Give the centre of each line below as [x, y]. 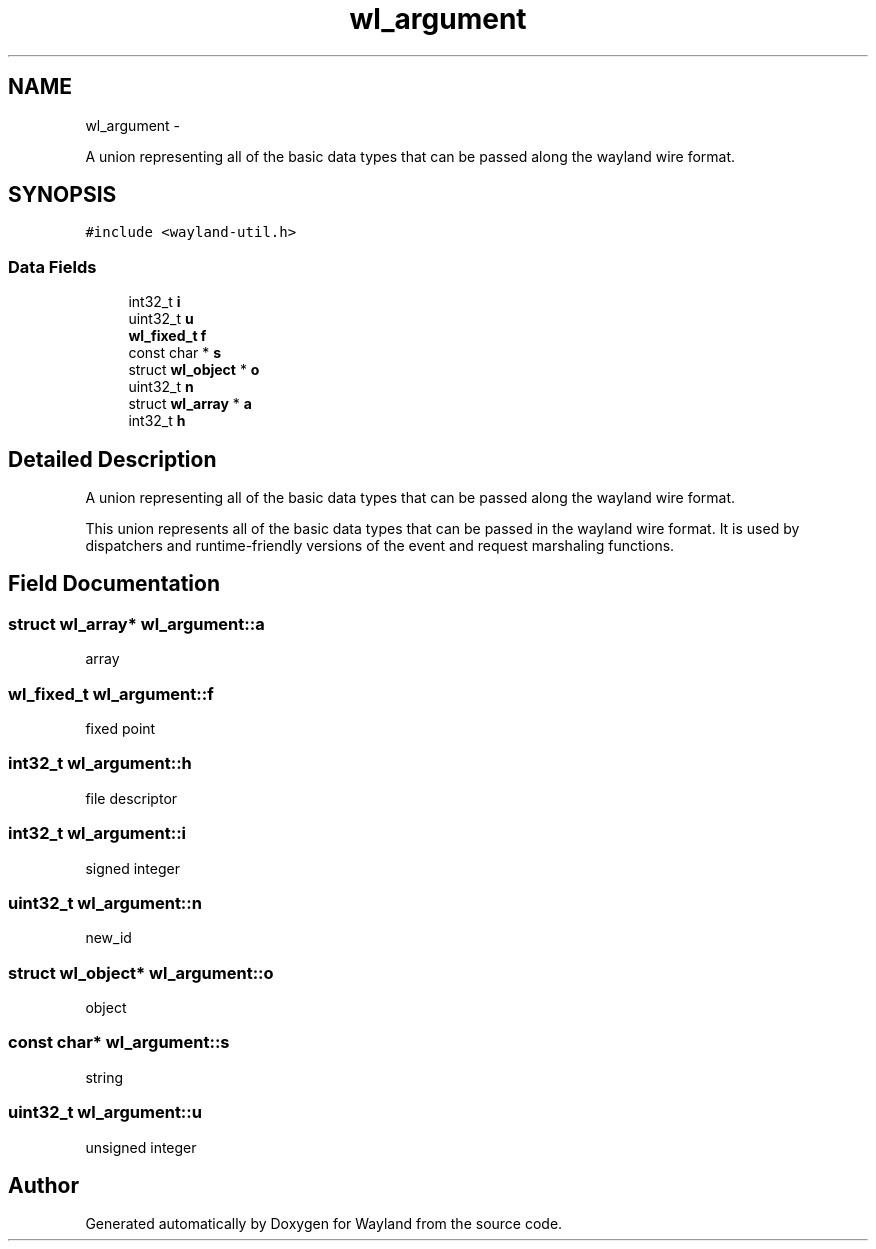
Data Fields [52, 266]
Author [43, 1185]
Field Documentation [114, 584]
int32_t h [157, 421]
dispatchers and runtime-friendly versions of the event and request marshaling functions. [380, 546]
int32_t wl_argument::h [100, 763]
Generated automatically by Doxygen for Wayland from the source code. [324, 1224]
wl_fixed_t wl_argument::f [111, 693]
